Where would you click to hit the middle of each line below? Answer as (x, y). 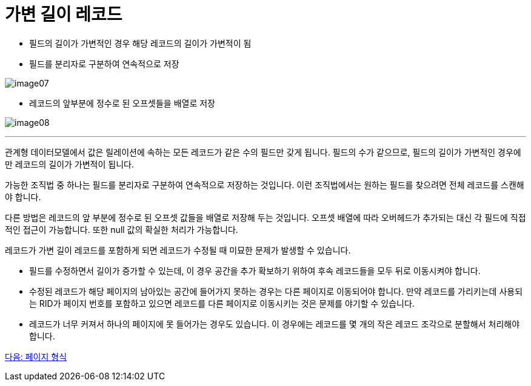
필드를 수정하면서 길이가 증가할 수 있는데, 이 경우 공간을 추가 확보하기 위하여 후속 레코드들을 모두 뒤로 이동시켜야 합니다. (255, 270)
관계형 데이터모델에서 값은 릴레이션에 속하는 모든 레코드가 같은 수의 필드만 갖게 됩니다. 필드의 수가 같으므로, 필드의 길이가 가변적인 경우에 (263, 152)
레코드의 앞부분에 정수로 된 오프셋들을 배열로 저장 (122, 103)
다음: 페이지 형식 (36, 356)
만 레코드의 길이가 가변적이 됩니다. (69, 164)
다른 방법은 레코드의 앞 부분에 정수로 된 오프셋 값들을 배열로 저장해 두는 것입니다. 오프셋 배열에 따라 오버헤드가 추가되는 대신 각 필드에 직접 (265, 217)
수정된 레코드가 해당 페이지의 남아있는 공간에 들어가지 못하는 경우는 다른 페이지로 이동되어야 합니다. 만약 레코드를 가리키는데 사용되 (276, 291)
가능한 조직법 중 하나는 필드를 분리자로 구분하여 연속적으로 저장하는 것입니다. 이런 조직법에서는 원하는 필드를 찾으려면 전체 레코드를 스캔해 (265, 185)
